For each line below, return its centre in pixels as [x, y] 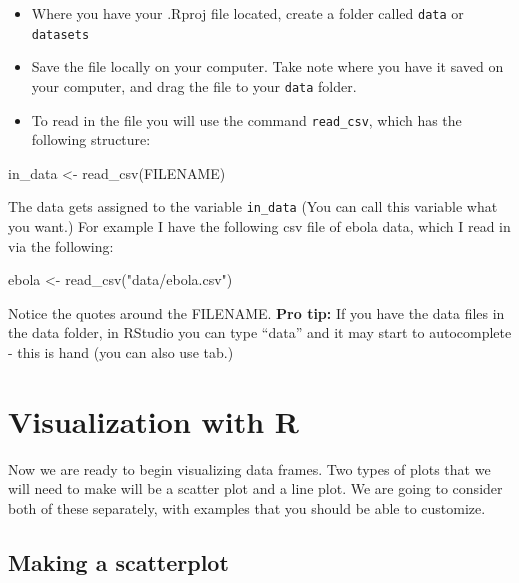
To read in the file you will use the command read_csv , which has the [246, 119]
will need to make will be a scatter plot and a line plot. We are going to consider [255, 488]
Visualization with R [154, 420]
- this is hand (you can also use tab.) [121, 352]
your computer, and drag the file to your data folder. [194, 85]
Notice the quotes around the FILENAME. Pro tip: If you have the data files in [256, 312]
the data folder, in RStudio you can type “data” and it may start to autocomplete [260, 332]
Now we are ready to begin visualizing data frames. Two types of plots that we [249, 468]
